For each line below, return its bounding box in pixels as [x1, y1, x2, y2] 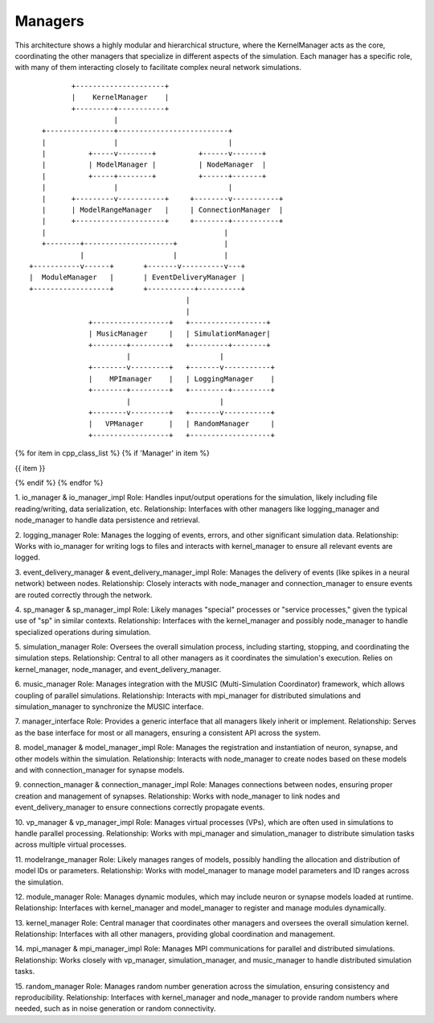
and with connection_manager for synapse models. [14, 765, 185, 774]
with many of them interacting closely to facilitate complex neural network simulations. [14, 63, 301, 72]
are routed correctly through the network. [14, 590, 153, 600]
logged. [14, 552, 40, 563]
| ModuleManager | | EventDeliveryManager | [29, 273, 245, 282]
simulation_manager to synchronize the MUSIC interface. [14, 702, 204, 712]
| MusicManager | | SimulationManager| [88, 329, 271, 338]
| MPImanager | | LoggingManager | [88, 374, 275, 383]
